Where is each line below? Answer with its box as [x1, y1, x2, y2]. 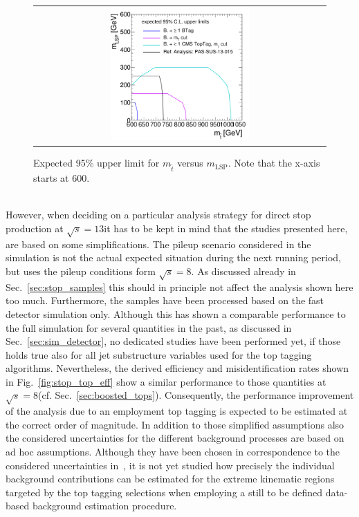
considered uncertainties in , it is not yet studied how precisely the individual [6, 458, 335, 472]
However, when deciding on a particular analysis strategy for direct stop [6, 207, 311, 222]
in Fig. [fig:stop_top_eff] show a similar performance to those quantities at [6, 374, 326, 388]
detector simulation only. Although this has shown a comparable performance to [6, 306, 346, 321]
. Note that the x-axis [228, 156, 320, 170]
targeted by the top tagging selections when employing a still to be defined [6, 485, 322, 499]
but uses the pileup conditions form [6, 263, 156, 278]
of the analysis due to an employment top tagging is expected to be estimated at [6, 404, 348, 418]
